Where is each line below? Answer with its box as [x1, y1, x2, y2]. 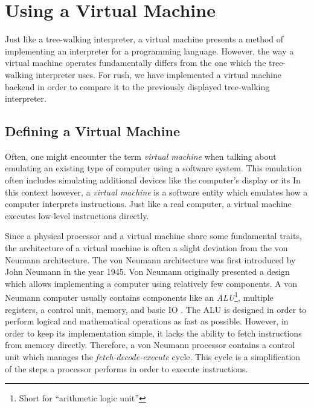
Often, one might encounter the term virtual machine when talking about [5, 150, 277, 162]
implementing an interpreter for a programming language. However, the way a [5, 44, 294, 57]
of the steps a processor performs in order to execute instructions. [5, 362, 248, 375]
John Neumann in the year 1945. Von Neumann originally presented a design [5, 265, 290, 278]
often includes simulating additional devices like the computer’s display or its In [5, 174, 301, 186]
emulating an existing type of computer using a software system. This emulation [5, 162, 302, 174]
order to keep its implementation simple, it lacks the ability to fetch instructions [5, 326, 302, 339]
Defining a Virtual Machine [5, 122, 180, 140]
